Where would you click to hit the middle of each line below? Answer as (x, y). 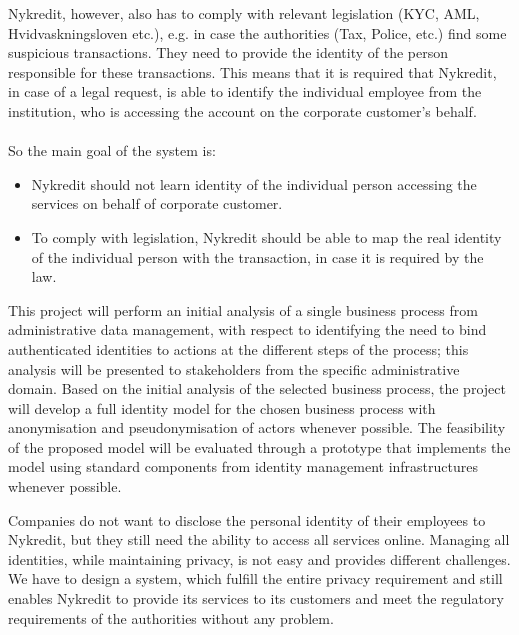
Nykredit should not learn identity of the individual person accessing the (254, 183)
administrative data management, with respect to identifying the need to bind (247, 329)
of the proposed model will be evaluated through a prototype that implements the (259, 446)
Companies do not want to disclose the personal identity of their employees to (247, 519)
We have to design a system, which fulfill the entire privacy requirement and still (255, 578)
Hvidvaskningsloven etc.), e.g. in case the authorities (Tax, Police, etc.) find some (257, 32)
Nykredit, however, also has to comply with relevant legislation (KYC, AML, (244, 13)
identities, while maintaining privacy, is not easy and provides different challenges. (259, 558)
